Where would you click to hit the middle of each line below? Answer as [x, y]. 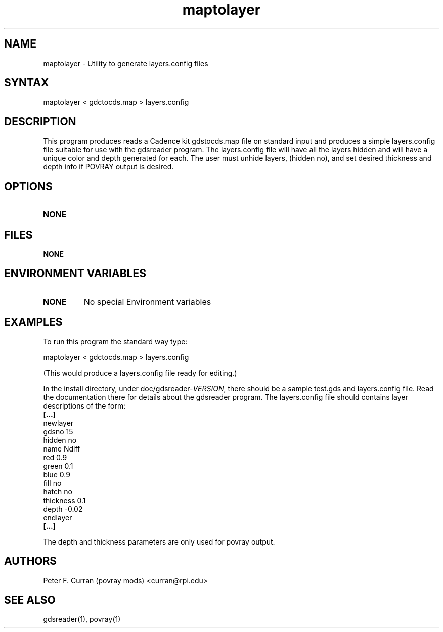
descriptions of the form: [84, 405]
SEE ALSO [30, 600]
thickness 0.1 [64, 500]
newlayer [58, 423]
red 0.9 [55, 457]
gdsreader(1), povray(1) [82, 619]
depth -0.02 [63, 509]
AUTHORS [31, 561]
